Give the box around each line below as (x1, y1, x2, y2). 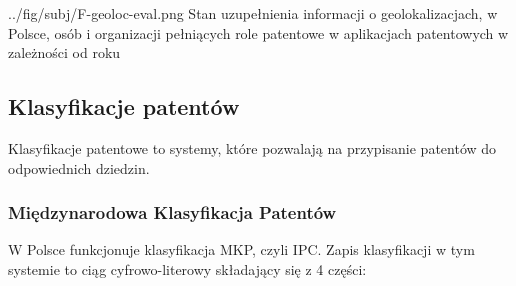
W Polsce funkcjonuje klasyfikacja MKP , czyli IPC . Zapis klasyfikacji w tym (8, 239, 475, 260)
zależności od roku (8, 42, 121, 63)
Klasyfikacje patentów (8, 91, 240, 122)
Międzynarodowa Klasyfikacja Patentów (8, 200, 337, 225)
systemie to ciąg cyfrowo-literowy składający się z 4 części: (8, 258, 367, 279)
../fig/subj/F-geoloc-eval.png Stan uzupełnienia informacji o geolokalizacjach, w (8, 3, 498, 23)
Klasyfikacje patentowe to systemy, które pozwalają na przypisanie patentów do (8, 137, 497, 158)
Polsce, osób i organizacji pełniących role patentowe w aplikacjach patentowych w (8, 22, 509, 43)
